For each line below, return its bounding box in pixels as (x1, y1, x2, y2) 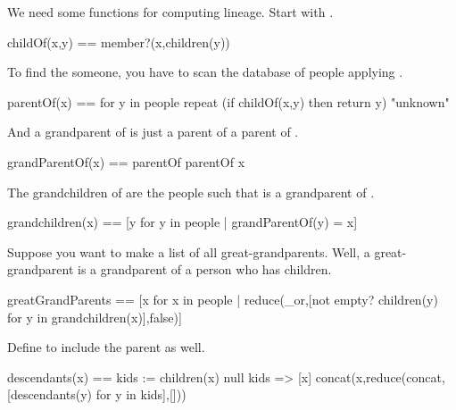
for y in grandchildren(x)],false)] (7, 307, 182, 326)
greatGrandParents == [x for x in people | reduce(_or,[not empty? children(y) (7, 289, 438, 308)
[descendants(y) (7, 385, 93, 404)
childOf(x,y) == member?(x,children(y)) (7, 32, 230, 51)
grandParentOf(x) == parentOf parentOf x (7, 152, 245, 171)
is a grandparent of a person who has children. (78, 260, 332, 279)
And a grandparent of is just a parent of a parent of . (7, 122, 299, 141)
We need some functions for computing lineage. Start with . (7, 3, 334, 21)
